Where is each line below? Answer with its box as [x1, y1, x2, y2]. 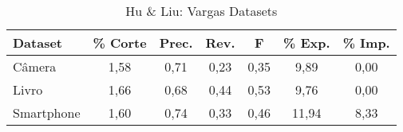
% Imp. [342, 33, 390, 52]
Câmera [13, 57, 57, 76]
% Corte [93, 33, 147, 52]
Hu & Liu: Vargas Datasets [125, 2, 278, 20]
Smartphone [13, 103, 81, 122]
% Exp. [283, 33, 330, 52]
